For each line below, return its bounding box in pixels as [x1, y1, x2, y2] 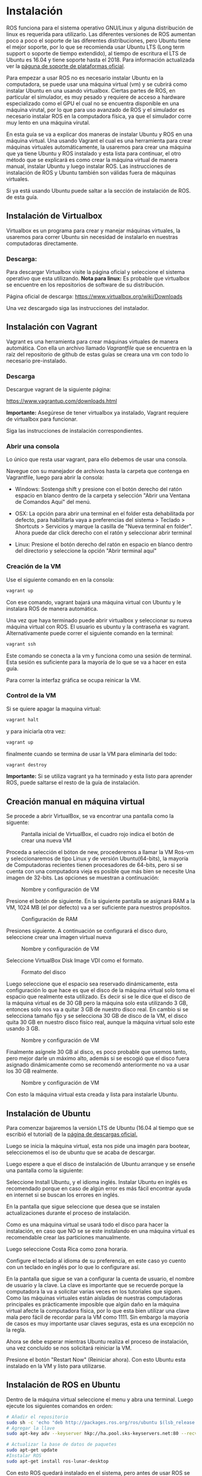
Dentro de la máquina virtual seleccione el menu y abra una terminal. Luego [6, 1395, 194, 1403]
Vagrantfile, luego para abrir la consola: [6, 474, 104, 481]
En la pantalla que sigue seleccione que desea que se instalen [6, 1203, 161, 1211]
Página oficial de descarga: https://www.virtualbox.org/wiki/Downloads [6, 293, 183, 300]
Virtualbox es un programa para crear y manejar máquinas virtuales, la [6, 227, 180, 234]
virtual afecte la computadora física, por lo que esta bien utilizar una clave [6, 1307, 189, 1315]
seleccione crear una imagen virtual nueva [6, 934, 112, 941]
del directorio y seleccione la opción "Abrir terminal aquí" [14, 547, 157, 554]
